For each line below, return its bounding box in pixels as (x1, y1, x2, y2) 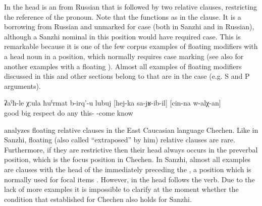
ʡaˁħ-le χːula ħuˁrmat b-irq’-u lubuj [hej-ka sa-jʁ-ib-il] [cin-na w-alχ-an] (4, 97, 221, 108)
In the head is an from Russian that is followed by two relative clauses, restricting (4, 2, 257, 12)
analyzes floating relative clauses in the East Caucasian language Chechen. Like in (4, 124, 258, 135)
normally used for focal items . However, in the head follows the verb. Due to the (4, 174, 255, 184)
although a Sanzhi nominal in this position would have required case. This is (4, 31, 241, 41)
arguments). (4, 80, 41, 91)
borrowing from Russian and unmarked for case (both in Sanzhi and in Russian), (4, 21, 254, 32)
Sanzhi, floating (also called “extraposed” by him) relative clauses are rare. (4, 134, 235, 145)
